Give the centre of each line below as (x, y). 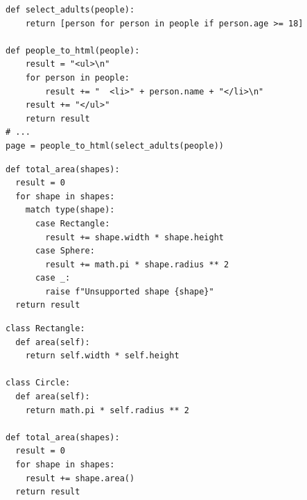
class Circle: (38, 383)
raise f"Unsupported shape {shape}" (130, 291)
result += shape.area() (80, 478)
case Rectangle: (72, 223)
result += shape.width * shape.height (134, 237)
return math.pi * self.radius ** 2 (107, 410)
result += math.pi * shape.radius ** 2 (137, 264)
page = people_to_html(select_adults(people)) (115, 145)
